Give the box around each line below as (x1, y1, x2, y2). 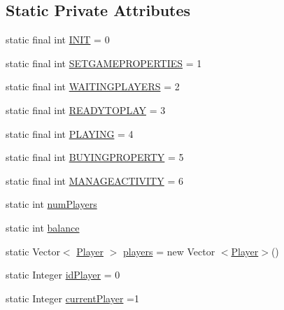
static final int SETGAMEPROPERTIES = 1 (6, 55, 202, 70)
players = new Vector (122, 244, 215, 258)
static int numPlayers (6, 197, 97, 211)
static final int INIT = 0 (6, 32, 110, 47)
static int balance (6, 220, 80, 234)
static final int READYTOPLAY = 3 (6, 102, 166, 117)
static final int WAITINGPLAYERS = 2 (6, 79, 180, 94)
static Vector (6, 244, 60, 258)
